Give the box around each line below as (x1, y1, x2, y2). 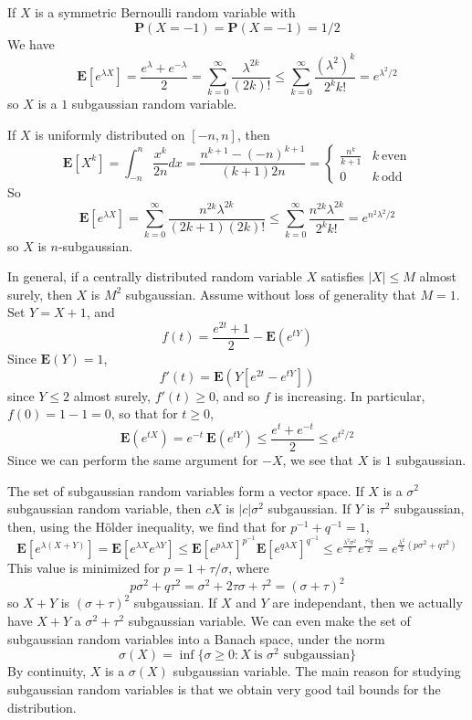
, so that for (110, 404, 178, 423)
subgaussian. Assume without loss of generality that (125, 284, 416, 303)
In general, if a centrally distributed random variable (7, 267, 302, 286)
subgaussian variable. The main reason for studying (173, 662, 461, 681)
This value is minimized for (7, 558, 160, 577)
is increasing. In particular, (274, 386, 425, 405)
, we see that (282, 450, 353, 469)
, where (228, 558, 269, 577)
